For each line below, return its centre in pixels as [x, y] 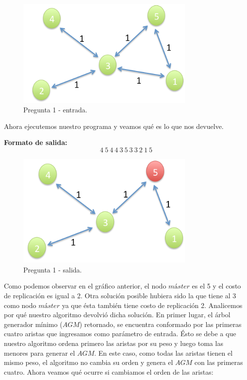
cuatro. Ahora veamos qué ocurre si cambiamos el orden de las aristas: [109, 371]
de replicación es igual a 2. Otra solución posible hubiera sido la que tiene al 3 [120, 295]
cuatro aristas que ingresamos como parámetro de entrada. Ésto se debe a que [120, 334]
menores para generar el [40, 353]
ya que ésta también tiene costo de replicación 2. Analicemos [152, 305]
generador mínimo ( [33, 324]
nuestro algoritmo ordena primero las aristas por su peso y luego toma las [114, 343]
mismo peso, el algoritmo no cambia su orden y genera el [89, 362]
